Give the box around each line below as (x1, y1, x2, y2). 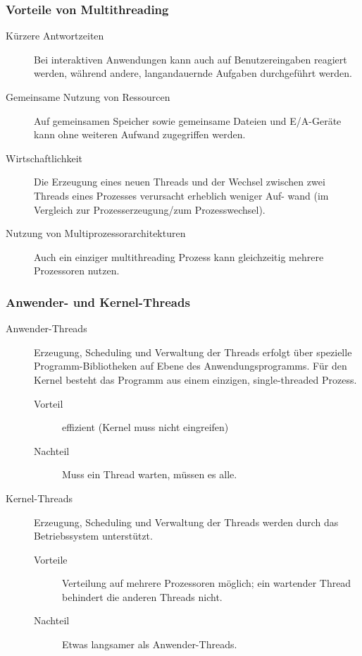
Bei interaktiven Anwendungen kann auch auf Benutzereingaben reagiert (34, 51, 347, 66)
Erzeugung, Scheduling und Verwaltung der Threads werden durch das (34, 514, 339, 529)
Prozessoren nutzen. (34, 263, 120, 278)
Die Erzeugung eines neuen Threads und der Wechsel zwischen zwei (34, 174, 325, 189)
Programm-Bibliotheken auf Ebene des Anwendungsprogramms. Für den (34, 358, 347, 373)
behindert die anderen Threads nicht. (62, 589, 223, 604)
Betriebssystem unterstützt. (34, 528, 153, 543)
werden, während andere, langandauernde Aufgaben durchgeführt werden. (34, 66, 352, 80)
